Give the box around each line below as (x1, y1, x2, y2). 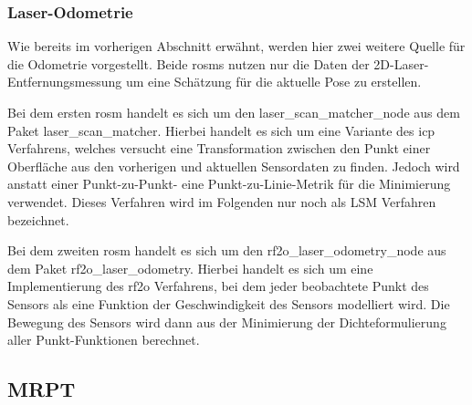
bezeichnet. (7, 210, 69, 229)
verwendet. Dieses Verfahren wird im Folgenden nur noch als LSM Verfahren (7, 192, 436, 211)
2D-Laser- (373, 54, 429, 73)
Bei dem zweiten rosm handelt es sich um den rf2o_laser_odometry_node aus (7, 241, 446, 260)
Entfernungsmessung (7, 72, 122, 91)
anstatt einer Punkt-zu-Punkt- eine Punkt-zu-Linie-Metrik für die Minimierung (7, 174, 451, 193)
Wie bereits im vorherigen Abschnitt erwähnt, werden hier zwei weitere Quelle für (7, 36, 466, 56)
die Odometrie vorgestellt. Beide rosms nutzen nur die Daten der (7, 54, 370, 73)
